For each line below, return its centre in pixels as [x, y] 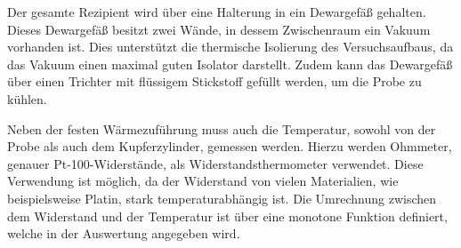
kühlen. [27, 98]
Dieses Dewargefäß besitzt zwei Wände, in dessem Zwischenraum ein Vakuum [219, 29]
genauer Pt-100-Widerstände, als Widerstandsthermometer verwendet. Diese [215, 163]
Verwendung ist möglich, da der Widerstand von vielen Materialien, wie [203, 181]
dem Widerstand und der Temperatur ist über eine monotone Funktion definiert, [227, 216]
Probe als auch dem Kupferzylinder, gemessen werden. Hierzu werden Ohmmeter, [230, 146]
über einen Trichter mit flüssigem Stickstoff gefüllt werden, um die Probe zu [214, 81]
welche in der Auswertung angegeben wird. [124, 233]
